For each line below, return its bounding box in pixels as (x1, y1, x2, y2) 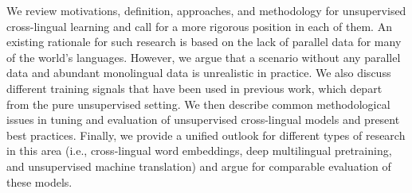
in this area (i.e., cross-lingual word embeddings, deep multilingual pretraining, (6, 142, 392, 159)
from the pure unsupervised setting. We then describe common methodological (6, 95, 390, 112)
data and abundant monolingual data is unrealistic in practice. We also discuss (6, 64, 391, 81)
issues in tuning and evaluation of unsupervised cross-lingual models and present (6, 111, 400, 128)
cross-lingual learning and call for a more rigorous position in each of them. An (6, 17, 392, 34)
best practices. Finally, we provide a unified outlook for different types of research (6, 126, 406, 143)
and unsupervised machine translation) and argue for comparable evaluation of (6, 157, 391, 174)
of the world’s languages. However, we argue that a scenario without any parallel (6, 48, 401, 65)
